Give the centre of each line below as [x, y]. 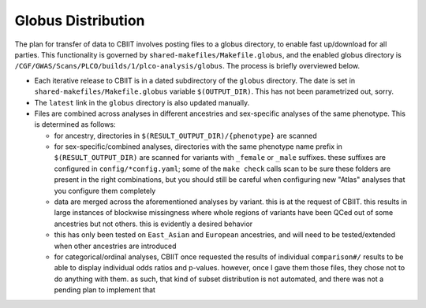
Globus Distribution [80, 20]
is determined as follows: [75, 124]
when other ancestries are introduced [115, 246]
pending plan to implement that [105, 290]
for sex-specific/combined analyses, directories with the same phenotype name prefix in [198, 147]
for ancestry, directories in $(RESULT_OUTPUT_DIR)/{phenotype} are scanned [185, 135]
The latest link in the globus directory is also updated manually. [142, 102]
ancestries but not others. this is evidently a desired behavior [153, 224]
